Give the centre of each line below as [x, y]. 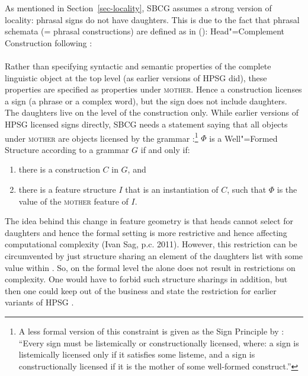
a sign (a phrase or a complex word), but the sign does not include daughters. [146, 101]
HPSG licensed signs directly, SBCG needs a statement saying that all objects [146, 124]
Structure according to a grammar [67, 149]
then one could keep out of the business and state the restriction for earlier [141, 290]
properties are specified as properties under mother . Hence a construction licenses [153, 89]
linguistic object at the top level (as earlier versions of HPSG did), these [136, 77]
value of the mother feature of [73, 201]
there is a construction [59, 169]
